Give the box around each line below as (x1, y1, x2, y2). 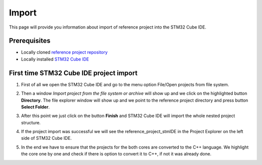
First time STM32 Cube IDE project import (9, 69, 138, 77)
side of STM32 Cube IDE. (21, 135, 72, 141)
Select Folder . (21, 104, 50, 110)
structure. (21, 120, 41, 125)
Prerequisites (9, 37, 50, 45)
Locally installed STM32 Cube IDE (21, 56, 89, 62)
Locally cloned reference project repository (21, 49, 108, 55)
